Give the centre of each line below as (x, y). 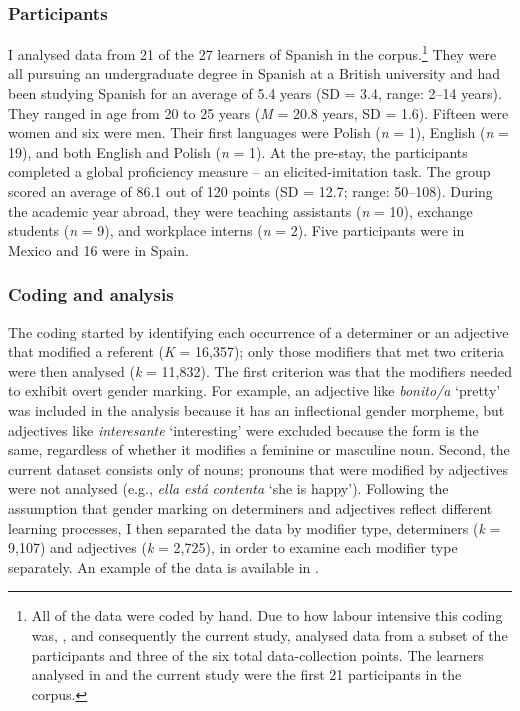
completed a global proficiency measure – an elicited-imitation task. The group (249, 171)
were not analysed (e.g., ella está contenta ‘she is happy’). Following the (228, 488)
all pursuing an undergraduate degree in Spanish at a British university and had (254, 73)
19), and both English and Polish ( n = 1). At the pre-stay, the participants (238, 151)
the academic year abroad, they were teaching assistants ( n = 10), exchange (240, 210)
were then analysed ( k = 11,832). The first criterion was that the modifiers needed (260, 370)
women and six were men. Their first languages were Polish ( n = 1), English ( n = (258, 132)
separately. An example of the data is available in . (163, 566)
